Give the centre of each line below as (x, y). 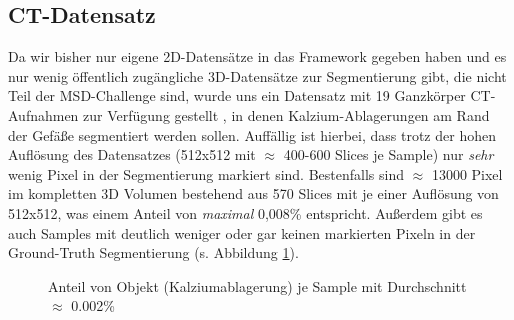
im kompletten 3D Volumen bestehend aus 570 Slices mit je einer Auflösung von (253, 193)
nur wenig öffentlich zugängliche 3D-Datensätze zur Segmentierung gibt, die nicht (257, 75)
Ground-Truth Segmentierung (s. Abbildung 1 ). (153, 252)
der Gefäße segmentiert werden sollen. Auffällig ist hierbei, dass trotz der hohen (252, 134)
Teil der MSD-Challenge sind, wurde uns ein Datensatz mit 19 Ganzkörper (237, 95)
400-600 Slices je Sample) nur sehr (388, 154)
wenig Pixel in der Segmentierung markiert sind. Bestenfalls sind (206, 173)
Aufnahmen (43, 114)
